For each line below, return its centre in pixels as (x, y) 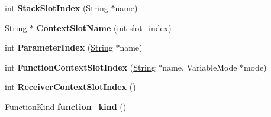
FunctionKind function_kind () (66, 106)
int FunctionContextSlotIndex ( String (80, 67)
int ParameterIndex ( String (59, 47)
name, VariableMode (200, 67)
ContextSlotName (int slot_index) (104, 27)
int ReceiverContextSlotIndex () (70, 87)
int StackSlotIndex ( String (57, 8)
